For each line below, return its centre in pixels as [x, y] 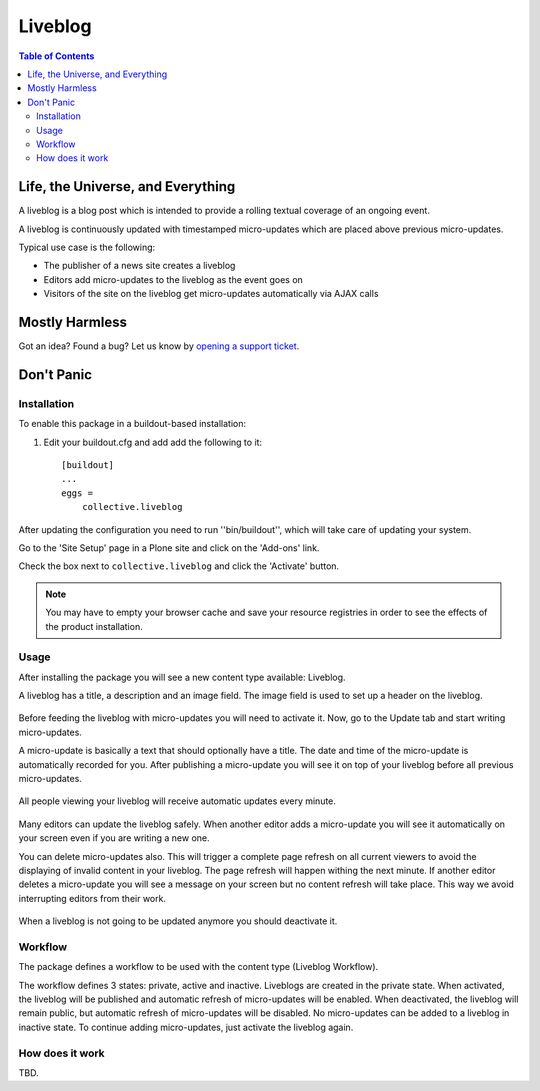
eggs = [77, 493]
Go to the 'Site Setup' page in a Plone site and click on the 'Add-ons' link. [169, 547]
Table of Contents [56, 56]
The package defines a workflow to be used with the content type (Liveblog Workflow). [198, 967]
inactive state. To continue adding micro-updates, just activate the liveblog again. [186, 1027]
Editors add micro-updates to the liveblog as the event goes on [173, 279]
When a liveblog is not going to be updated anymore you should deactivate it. [178, 921]
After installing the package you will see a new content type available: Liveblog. [182, 677]
